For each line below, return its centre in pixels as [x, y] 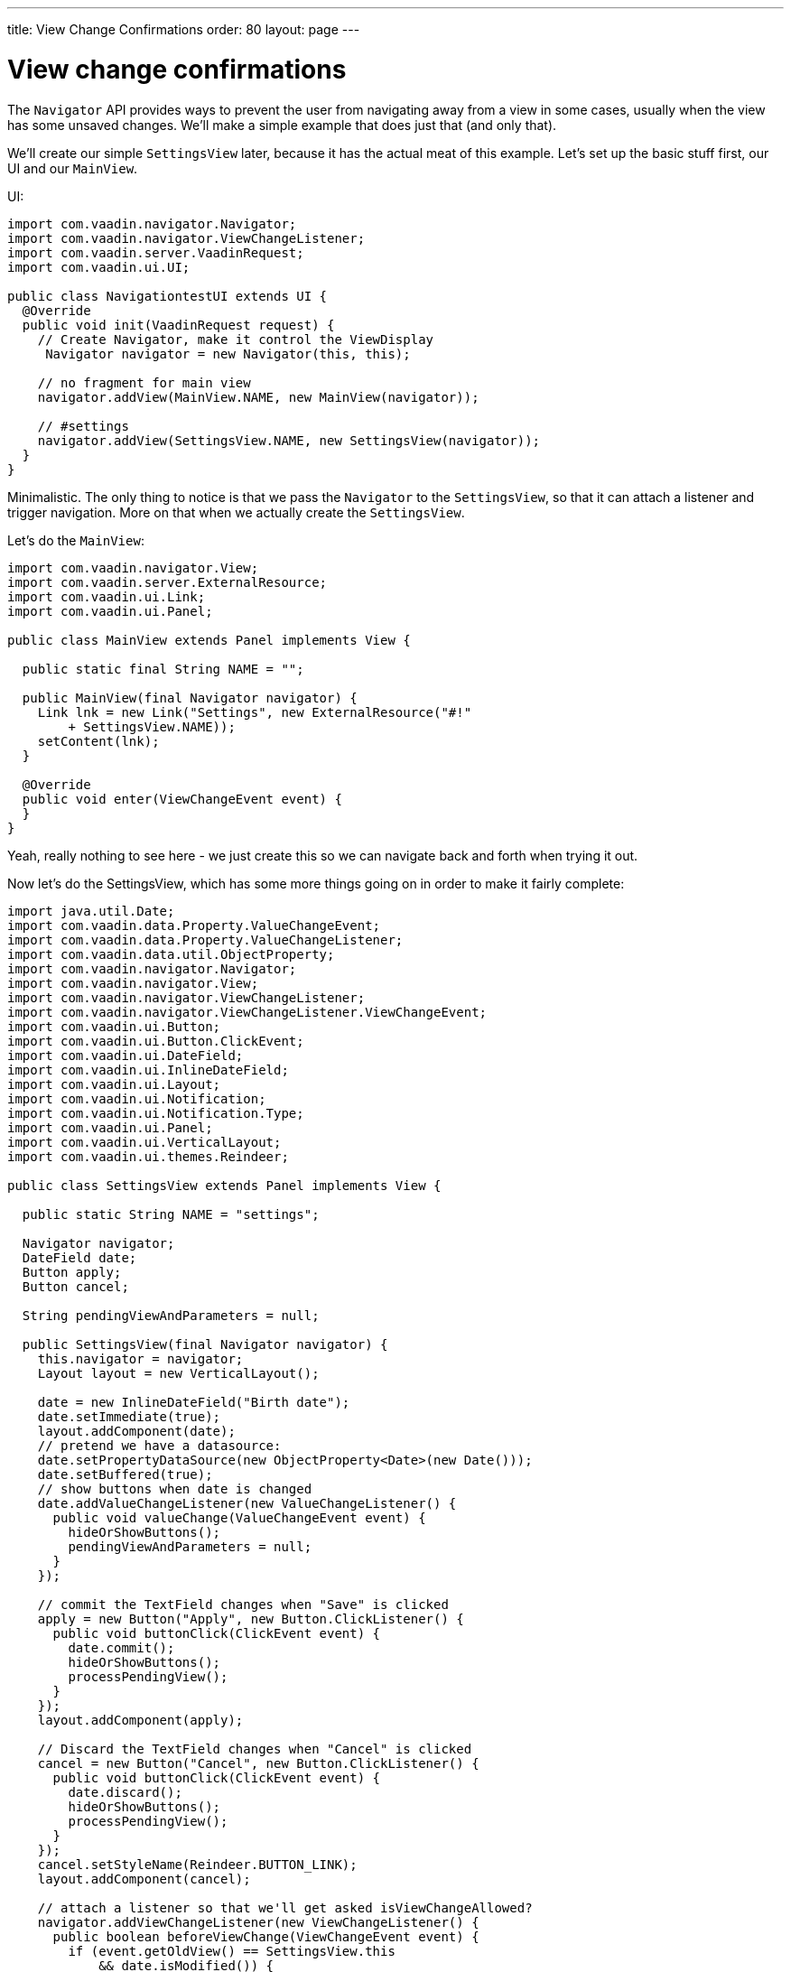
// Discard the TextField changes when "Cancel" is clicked [255, 1749]
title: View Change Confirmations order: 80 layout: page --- [184, 29]
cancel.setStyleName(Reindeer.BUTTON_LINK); [197, 1864]
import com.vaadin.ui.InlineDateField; [148, 1070]
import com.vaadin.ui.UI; [99, 267]
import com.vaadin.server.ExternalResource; [168, 582]
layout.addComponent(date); [136, 1431]
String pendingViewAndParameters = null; [171, 1315]
